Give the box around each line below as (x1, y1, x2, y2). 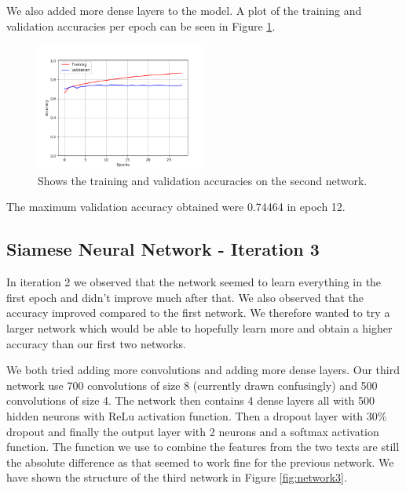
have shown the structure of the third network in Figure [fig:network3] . (6, 469, 347, 486)
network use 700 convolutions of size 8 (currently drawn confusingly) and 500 (6, 376, 378, 393)
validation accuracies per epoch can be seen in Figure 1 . (6, 17, 276, 34)
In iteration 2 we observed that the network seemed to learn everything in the (6, 274, 382, 290)
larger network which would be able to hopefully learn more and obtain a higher (6, 319, 393, 336)
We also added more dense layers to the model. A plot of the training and (6, 2, 362, 18)
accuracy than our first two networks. (6, 335, 186, 351)
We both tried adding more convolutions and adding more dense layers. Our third (6, 362, 401, 378)
